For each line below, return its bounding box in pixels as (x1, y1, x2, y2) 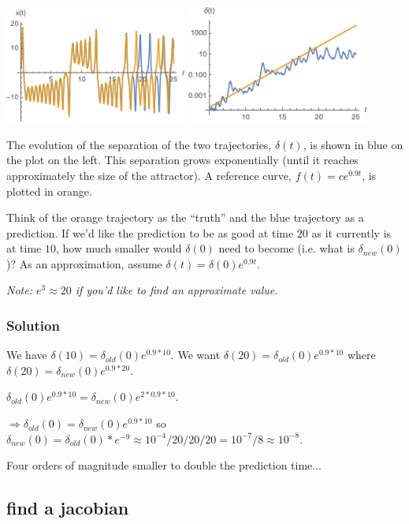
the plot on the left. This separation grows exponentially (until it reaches (6, 152, 359, 168)
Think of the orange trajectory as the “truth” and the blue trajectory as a (6, 209, 364, 226)
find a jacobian (6, 496, 129, 520)
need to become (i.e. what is (218, 240, 355, 256)
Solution (6, 315, 60, 335)
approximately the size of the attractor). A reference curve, (6, 167, 292, 183)
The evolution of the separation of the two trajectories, (6, 136, 272, 152)
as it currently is (311, 224, 392, 241)
